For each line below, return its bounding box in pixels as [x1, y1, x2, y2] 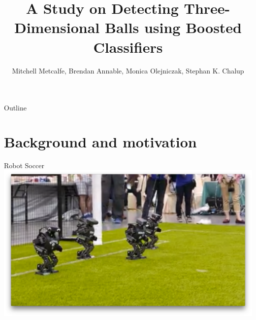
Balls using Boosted [105, 17, 242, 37]
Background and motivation [4, 131, 197, 151]
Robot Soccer [4, 160, 44, 170]
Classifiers [93, 36, 163, 57]
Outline [4, 103, 27, 113]
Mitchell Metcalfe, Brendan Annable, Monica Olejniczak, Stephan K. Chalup [12, 65, 244, 75]
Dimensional [14, 17, 100, 37]
